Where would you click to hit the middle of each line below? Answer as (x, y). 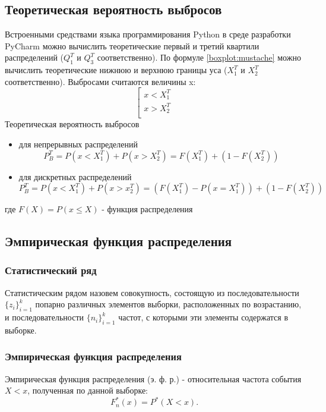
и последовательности (44, 317)
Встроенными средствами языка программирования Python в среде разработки (148, 34)
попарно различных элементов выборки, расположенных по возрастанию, (168, 304)
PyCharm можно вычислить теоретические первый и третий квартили (132, 45)
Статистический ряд (51, 270)
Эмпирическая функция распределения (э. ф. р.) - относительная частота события (153, 378)
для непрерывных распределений (78, 144)
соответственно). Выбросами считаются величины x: (100, 81)
